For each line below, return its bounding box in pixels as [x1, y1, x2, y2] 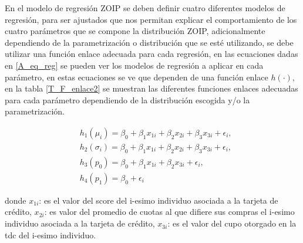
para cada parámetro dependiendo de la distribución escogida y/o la [5, 93, 250, 106]
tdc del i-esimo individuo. [5, 228, 96, 241]
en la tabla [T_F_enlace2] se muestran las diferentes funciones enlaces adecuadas [5, 82, 298, 95]
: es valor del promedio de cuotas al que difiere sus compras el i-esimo [44, 205, 295, 218]
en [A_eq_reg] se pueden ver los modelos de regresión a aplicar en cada [5, 59, 264, 71]
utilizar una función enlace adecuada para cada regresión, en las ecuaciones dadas [5, 48, 298, 60]
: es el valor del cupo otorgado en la [167, 217, 297, 230]
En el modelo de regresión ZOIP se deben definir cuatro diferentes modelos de [5, 2, 285, 14]
